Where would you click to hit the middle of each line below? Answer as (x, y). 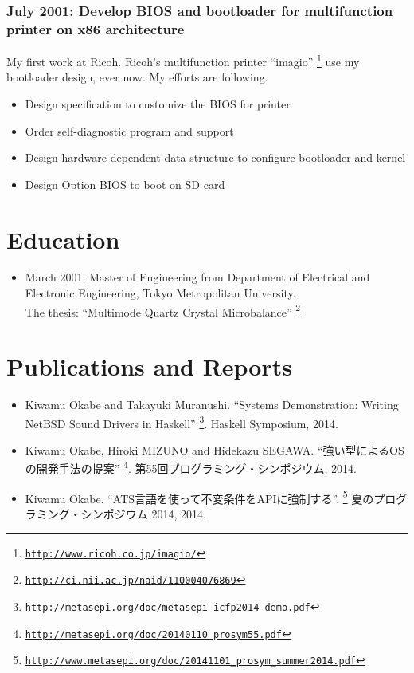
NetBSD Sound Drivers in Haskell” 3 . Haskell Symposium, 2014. (182, 422)
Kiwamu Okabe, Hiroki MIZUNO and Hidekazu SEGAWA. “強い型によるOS (215, 449)
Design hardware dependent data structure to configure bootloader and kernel (215, 157)
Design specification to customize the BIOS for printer (158, 103)
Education (63, 239)
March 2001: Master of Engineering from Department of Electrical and (197, 277)
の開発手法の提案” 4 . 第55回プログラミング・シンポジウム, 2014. (191, 467)
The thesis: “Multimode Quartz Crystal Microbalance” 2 (163, 310)
